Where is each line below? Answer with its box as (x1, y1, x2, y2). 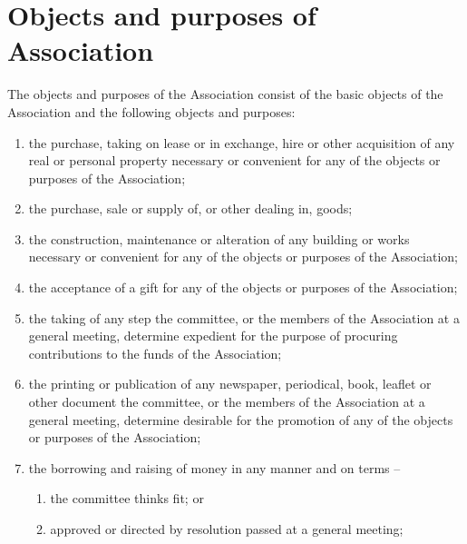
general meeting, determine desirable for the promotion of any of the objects (28, 410, 453, 429)
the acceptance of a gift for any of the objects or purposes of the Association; (28, 278, 458, 297)
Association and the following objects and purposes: (7, 102, 296, 121)
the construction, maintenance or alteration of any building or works (28, 229, 410, 248)
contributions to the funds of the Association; (28, 343, 282, 362)
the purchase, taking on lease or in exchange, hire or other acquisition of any (28, 133, 455, 152)
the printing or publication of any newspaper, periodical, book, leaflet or (28, 374, 432, 393)
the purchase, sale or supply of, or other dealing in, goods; (28, 199, 353, 218)
